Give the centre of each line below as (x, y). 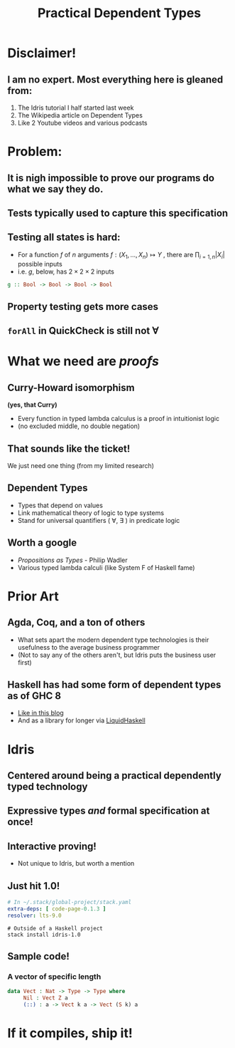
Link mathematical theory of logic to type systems (91, 513)
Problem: (35, 152)
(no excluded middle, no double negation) (79, 426)
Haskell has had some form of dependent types (114, 685)
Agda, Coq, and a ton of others (76, 622)
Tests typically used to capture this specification (118, 213)
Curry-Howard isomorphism (71, 387)
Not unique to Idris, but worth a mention (76, 863)
